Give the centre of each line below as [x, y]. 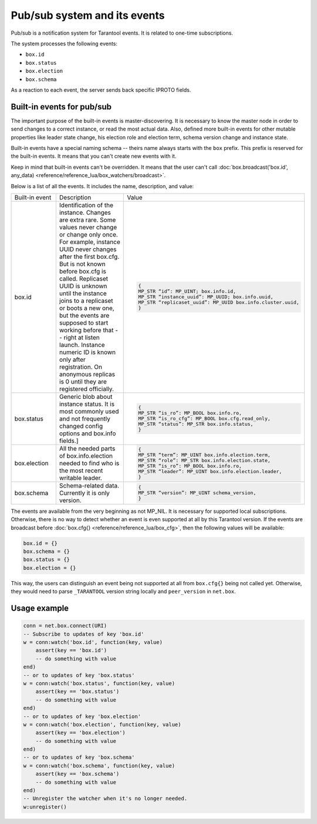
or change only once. [89, 234]
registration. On [81, 366]
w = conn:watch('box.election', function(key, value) [102, 724]
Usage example [40, 608]
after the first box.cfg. [89, 256]
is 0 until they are [83, 381]
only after [72, 359]
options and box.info [87, 433]
